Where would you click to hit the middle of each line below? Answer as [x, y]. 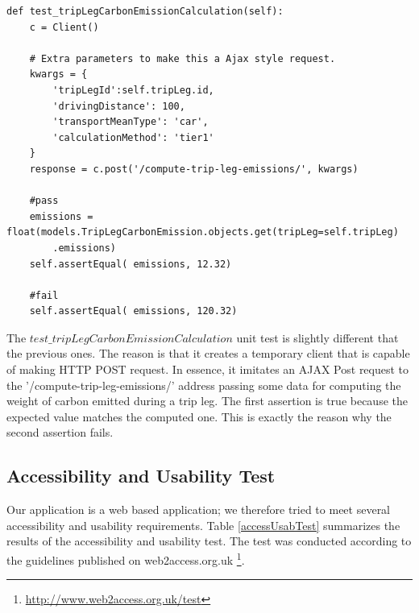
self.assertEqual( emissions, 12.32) [131, 264]
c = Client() [64, 27]
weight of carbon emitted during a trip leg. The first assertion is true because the [207, 401]
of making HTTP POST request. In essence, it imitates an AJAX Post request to [208, 369]
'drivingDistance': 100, [119, 106]
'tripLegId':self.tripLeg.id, [133, 90]
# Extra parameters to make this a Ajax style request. [183, 58]
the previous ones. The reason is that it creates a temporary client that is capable [208, 353]
